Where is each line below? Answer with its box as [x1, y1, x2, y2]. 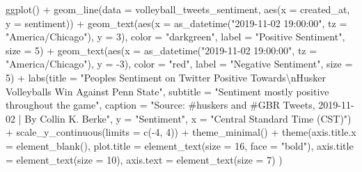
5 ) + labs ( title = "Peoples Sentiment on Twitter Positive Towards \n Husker [6, 70, 326, 84]
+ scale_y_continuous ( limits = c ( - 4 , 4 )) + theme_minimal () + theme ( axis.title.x [6, 125, 356, 139]
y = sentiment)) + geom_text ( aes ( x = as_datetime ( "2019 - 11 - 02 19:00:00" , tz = [6, 15, 347, 30]
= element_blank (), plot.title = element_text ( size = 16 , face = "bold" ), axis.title [6, 138, 354, 153]
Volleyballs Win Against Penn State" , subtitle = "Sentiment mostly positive [6, 84, 329, 98]
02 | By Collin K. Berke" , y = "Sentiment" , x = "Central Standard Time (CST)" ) [6, 111, 352, 125]
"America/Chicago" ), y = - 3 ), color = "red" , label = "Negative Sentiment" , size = [6, 56, 353, 71]
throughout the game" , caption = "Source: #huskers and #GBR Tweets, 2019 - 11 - [6, 97, 354, 112]
